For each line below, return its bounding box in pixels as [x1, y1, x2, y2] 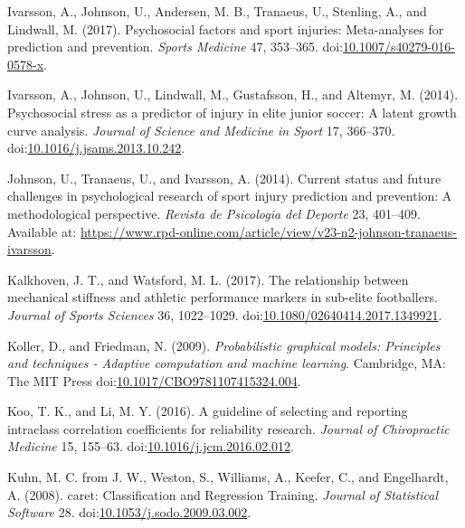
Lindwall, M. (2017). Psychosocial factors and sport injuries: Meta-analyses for [7, 19, 444, 38]
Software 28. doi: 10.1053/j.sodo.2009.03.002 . [7, 503, 251, 522]
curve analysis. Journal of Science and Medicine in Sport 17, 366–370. [7, 120, 395, 139]
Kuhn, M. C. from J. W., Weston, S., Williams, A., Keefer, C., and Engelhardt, [7, 467, 449, 486]
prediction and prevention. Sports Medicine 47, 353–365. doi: [7, 37, 344, 56]
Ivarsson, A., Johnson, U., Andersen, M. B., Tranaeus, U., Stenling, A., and [7, 2, 427, 20]
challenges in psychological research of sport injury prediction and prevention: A [7, 186, 452, 205]
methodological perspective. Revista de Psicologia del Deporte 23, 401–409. [7, 203, 421, 222]
